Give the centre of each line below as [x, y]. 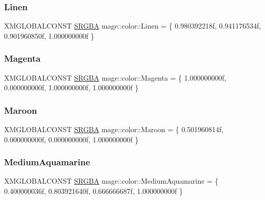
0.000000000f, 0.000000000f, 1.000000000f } [71, 139]
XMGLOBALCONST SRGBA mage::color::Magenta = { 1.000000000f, [115, 77]
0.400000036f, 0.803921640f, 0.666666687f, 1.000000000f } [94, 191]
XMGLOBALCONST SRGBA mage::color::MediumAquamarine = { [111, 181]
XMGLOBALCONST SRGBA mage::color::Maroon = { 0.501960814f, [114, 129]
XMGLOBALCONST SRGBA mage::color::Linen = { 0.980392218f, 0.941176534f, [133, 26]
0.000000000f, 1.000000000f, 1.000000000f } [71, 87]
